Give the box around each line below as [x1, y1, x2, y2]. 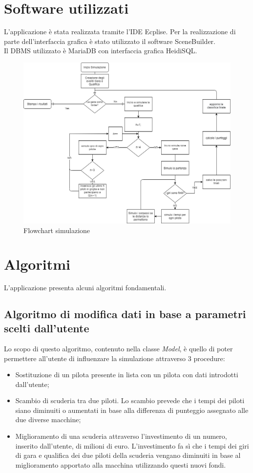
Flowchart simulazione [23, 225, 90, 236]
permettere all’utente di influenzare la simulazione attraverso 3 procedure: [4, 353, 225, 363]
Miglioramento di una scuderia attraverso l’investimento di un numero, [15, 431, 227, 441]
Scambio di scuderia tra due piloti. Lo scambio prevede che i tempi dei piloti [15, 395, 245, 406]
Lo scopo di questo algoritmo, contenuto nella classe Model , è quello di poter [4, 343, 233, 353]
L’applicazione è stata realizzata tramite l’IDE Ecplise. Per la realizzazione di [4, 26, 236, 37]
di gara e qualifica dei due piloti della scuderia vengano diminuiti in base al [15, 450, 241, 460]
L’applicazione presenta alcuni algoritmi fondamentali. [4, 282, 167, 292]
